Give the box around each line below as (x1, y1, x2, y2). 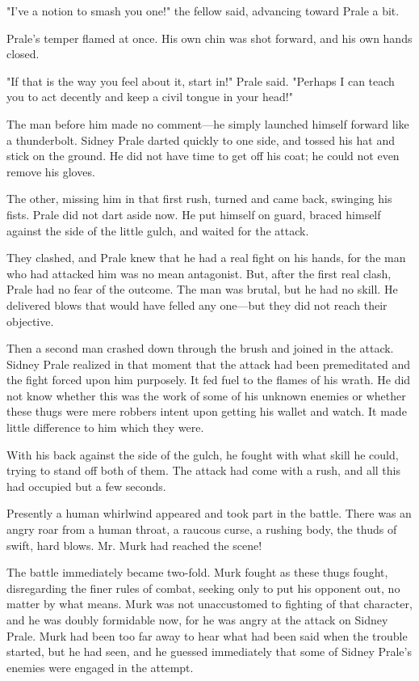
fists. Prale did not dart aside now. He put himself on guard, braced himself (6, 205, 381, 222)
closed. (6, 45, 40, 62)
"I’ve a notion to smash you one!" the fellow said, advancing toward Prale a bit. (6, 2, 400, 19)
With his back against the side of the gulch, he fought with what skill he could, (6, 446, 399, 463)
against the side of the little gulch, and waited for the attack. (6, 222, 309, 239)
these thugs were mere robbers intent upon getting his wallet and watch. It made (6, 403, 407, 420)
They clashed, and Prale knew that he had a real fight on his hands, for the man (6, 249, 406, 266)
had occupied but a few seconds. (6, 477, 166, 494)
